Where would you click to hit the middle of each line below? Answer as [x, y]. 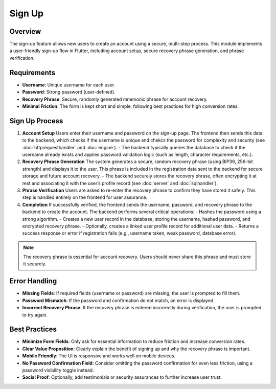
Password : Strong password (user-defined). [69, 92]
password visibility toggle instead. [58, 370]
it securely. [35, 264]
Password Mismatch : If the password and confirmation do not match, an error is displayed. [118, 300]
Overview [25, 31]
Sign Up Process [36, 121]
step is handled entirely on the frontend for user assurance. [85, 197]
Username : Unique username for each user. [69, 85]
